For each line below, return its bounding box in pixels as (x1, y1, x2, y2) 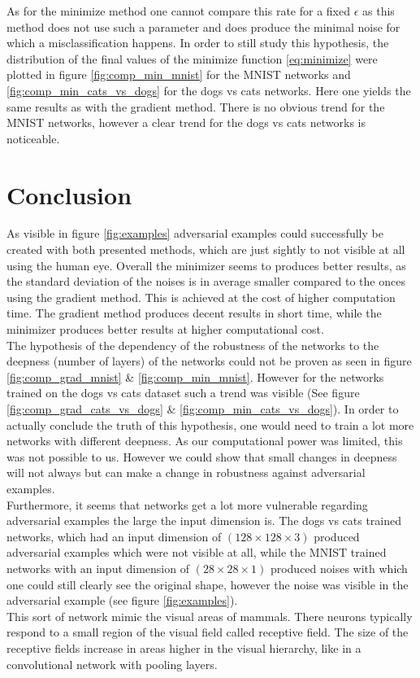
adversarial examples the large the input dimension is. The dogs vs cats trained (6, 512, 402, 529)
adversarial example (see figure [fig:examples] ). (6, 592, 238, 609)
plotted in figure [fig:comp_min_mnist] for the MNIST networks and (6, 66, 351, 83)
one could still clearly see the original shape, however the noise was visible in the (6, 575, 409, 593)
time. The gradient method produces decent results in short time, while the (6, 304, 382, 322)
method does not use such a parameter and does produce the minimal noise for (6, 18, 401, 35)
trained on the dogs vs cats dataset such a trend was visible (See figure (6, 384, 360, 401)
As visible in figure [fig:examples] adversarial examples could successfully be (6, 225, 383, 242)
